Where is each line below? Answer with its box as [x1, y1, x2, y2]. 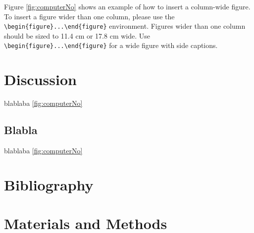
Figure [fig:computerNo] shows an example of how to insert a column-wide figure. [4, 1, 251, 11]
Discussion [4, 69, 77, 90]
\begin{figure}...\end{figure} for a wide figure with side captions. [4, 40, 218, 50]
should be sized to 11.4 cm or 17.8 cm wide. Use [4, 30, 150, 41]
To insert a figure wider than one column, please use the [4, 11, 175, 21]
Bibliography [4, 174, 94, 194]
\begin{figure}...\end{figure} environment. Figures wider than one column [4, 21, 246, 31]
